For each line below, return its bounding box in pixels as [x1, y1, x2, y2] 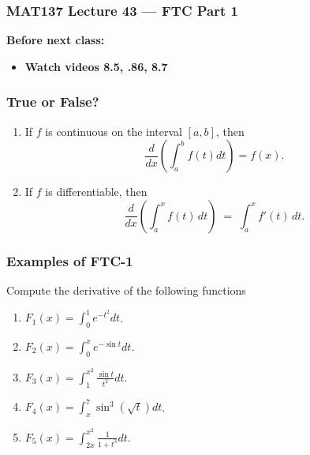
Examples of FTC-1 [6, 250, 133, 270]
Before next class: [6, 32, 105, 48]
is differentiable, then [45, 183, 148, 200]
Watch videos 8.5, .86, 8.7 [24, 58, 168, 74]
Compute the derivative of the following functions [6, 282, 246, 299]
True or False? [6, 92, 99, 111]
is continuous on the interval [45, 122, 182, 139]
